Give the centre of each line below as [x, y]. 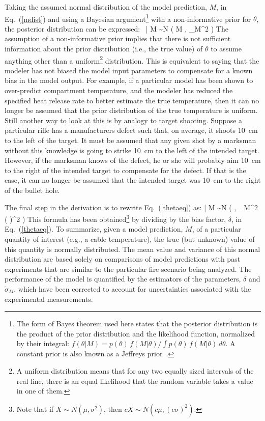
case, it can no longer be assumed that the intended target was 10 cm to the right [133, 180]
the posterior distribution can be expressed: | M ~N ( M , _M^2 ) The [116, 28]
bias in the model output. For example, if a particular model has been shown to [129, 80]
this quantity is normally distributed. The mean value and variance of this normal [132, 249]
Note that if [35, 409]
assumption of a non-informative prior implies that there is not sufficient [118, 38]
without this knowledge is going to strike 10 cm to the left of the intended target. [132, 150]
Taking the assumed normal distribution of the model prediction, [106, 7]
